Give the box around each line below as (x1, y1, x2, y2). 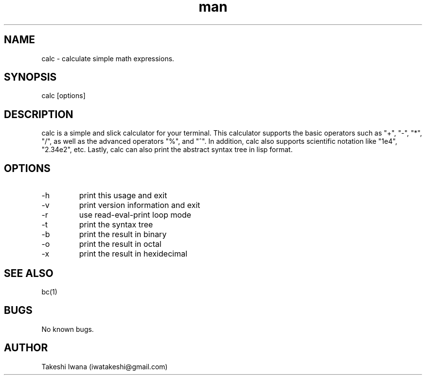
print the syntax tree (79, 220, 153, 230)
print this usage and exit (79, 190, 167, 201)
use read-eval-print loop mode (79, 210, 192, 220)
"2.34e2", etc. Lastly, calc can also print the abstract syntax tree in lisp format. (41, 145, 293, 154)
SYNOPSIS (4, 71, 57, 84)
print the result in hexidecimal (79, 249, 188, 259)
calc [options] (41, 91, 86, 100)
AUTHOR (4, 342, 48, 354)
